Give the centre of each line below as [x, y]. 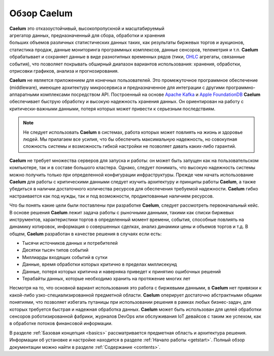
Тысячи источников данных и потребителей [70, 243]
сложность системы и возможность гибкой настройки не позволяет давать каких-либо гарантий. [130, 146]
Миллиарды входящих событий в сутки [65, 257]
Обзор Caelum [41, 13]
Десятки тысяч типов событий [55, 250]
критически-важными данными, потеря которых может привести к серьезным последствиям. [112, 109]
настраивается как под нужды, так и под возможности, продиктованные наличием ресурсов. [112, 196]
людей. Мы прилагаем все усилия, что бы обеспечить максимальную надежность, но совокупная [130, 139]
